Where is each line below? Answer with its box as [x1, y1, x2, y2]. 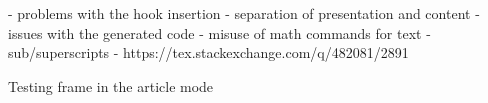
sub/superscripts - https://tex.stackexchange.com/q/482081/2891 [8, 42, 409, 63]
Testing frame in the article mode [8, 75, 214, 96]
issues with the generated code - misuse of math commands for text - [8, 22, 431, 43]
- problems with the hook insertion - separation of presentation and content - [8, 3, 480, 23]
